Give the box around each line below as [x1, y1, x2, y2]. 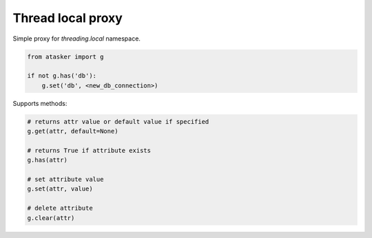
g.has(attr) [27, 156, 68, 164]
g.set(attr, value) [27, 185, 93, 193]
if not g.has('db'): [27, 72, 96, 80]
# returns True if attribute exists [27, 147, 152, 154]
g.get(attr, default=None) [27, 127, 118, 136]
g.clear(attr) [27, 214, 75, 221]
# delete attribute [27, 204, 93, 213]
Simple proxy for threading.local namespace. [12, 34, 141, 43]
